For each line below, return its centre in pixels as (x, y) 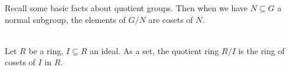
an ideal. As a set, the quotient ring (154, 50)
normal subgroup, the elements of (65, 19)
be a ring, (46, 50)
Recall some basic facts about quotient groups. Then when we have (126, 8)
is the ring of (261, 50)
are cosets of (171, 19)
